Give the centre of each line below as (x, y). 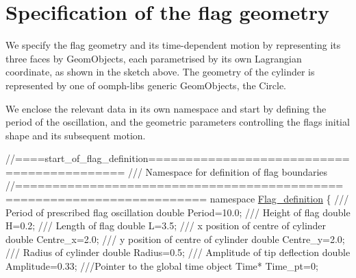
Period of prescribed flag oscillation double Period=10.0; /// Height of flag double (178, 212)
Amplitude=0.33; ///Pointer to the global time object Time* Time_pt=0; (162, 266)
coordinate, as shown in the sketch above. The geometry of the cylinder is (160, 72)
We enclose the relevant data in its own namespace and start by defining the (166, 108)
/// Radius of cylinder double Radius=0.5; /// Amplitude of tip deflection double (178, 252)
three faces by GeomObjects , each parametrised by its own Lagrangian (154, 58)
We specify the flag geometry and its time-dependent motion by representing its (173, 45)
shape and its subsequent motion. (76, 135)
